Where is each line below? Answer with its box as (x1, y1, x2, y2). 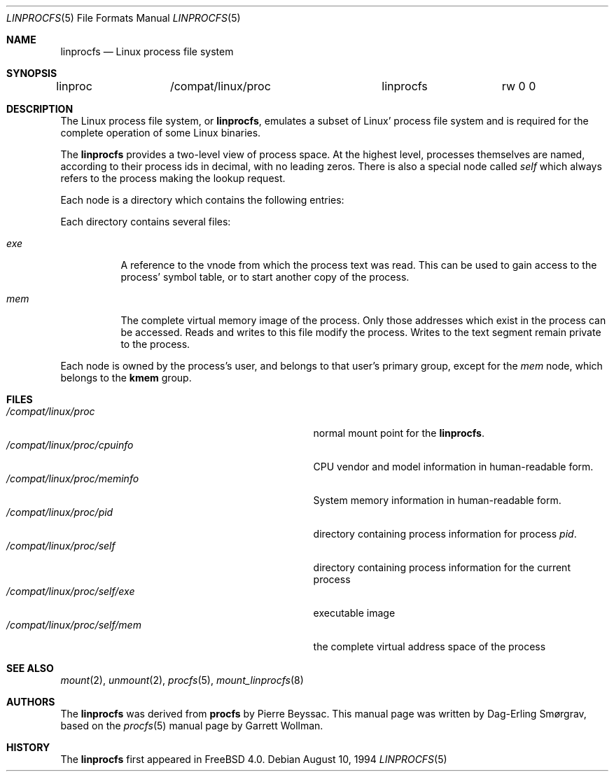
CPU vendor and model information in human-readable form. (313, 461, 594, 472)
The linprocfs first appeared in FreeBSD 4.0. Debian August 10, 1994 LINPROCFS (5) (60, 753, 447, 765)
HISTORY (6, 741, 50, 753)
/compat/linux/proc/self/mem (6, 619, 141, 631)
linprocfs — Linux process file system (60, 45, 234, 57)
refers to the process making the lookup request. (60, 172, 286, 184)
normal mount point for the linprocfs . (313, 427, 484, 439)
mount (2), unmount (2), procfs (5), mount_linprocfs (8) (60, 674, 304, 686)
